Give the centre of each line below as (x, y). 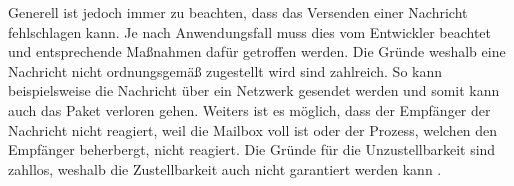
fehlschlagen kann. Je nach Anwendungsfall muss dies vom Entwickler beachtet (250, 31)
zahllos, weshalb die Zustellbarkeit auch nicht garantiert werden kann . (225, 168)
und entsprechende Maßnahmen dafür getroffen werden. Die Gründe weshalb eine (257, 51)
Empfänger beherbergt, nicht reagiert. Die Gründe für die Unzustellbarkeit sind (252, 149)
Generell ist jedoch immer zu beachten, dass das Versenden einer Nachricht (238, 12)
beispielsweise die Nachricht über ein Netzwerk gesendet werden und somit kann (254, 90)
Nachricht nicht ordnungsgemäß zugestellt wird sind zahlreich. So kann (225, 70)
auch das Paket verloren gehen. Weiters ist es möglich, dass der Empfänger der (249, 109)
